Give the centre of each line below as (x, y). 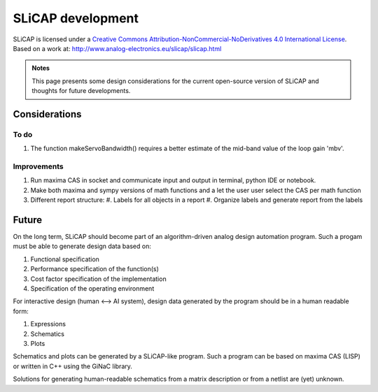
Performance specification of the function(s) (94, 269)
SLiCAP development (76, 18)
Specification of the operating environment (92, 289)
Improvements (38, 166)
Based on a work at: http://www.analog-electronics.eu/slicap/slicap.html (117, 48)
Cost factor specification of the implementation (99, 279)
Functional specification (65, 259)
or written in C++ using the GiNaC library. (73, 366)
